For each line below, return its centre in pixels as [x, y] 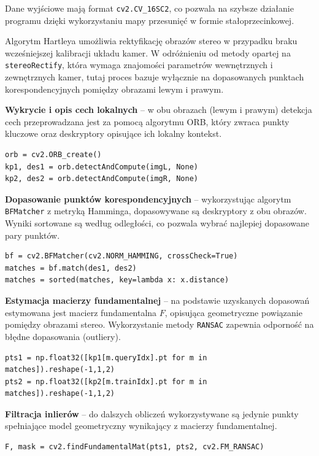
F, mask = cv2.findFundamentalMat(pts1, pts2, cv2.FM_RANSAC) [135, 447]
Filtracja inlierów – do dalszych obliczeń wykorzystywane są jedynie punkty [152, 413]
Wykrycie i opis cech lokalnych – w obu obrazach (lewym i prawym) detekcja [159, 110]
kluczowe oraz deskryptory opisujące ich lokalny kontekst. [113, 133]
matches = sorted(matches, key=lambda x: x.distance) [117, 280]
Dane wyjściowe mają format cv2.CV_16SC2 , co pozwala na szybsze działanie [149, 8]
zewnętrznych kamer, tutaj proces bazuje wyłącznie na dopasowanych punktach [155, 77]
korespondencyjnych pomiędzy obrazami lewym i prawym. [114, 89]
